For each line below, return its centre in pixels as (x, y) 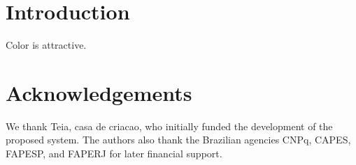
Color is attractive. (46, 45)
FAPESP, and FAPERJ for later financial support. (114, 154)
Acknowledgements (99, 92)
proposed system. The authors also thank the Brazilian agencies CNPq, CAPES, (178, 140)
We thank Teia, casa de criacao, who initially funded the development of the (169, 126)
